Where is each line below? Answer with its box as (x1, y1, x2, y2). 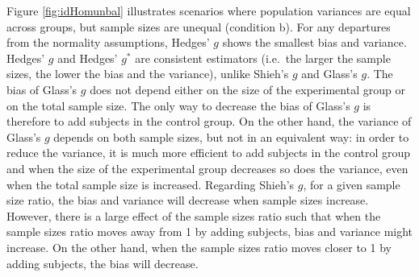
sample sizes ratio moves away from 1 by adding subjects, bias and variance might (6, 223, 413, 240)
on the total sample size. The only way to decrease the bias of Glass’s (6, 97, 350, 114)
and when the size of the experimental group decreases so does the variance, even (6, 159, 409, 176)
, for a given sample (303, 176, 400, 192)
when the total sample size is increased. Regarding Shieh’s (6, 176, 295, 192)
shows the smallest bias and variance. (222, 34, 407, 51)
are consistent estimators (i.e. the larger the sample (135, 49, 391, 66)
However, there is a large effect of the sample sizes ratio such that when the (6, 207, 381, 224)
